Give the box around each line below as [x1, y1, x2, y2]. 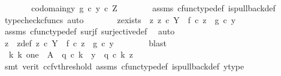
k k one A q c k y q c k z [8, 48, 133, 61]
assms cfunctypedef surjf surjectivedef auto [4, 25, 175, 37]
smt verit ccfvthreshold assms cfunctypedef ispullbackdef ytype [4, 59, 244, 72]
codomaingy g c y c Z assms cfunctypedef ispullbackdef [31, 2, 276, 14]
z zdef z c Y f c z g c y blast [4, 36, 167, 49]
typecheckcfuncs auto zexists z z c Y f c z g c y [4, 13, 236, 26]
